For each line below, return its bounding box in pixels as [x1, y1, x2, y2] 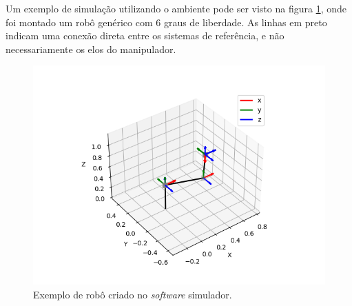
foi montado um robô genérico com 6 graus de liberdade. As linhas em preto [6, 14, 327, 29]
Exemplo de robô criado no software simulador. [33, 287, 232, 301]
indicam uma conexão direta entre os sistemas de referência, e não [6, 28, 284, 43]
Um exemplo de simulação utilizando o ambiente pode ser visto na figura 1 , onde [6, 1, 346, 15]
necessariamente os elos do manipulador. [6, 41, 176, 56]
